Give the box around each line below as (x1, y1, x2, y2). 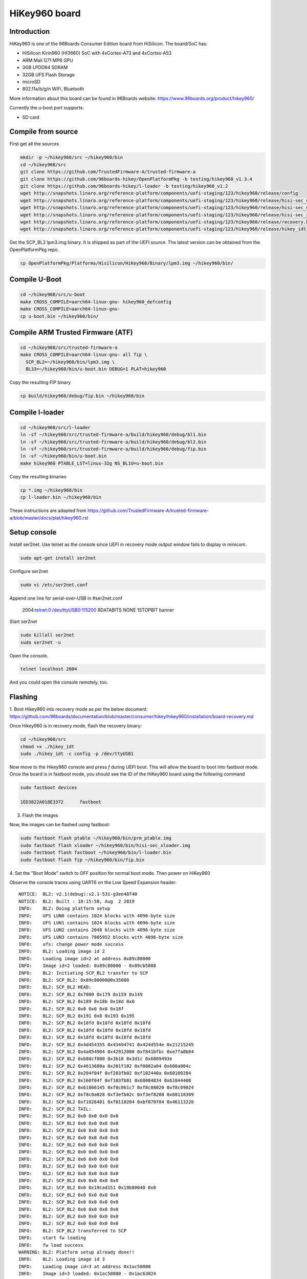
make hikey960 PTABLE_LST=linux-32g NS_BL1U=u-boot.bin (20, 460, 164, 466)
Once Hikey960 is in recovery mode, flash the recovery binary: (9, 723, 142, 729)
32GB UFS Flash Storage (22, 72, 75, 78)
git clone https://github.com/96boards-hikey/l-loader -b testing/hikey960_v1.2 (20, 183, 228, 189)
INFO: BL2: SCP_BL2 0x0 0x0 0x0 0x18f (18, 1006, 124, 1011)
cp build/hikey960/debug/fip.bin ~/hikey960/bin (20, 393, 145, 399)
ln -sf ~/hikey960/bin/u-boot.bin (20, 453, 107, 459)
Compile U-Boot (9, 275, 62, 284)
